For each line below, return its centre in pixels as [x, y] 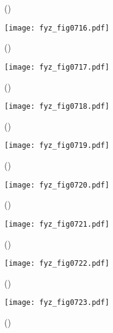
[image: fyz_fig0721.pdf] [57, 224]
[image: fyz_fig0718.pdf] [57, 107]
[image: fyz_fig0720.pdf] [57, 185]
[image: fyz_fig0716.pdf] [57, 28]
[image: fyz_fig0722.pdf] [57, 264]
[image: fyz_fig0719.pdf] [57, 146]
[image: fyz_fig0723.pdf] [57, 303]
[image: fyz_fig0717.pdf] [57, 67]
